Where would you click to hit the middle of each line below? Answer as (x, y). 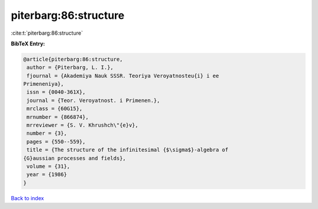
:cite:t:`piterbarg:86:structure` (47, 33)
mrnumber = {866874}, (58, 117)
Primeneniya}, (44, 84)
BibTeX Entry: (28, 44)
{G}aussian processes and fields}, (74, 158)
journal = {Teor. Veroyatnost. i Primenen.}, (93, 100)
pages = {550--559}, (56, 142)
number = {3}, (47, 133)
